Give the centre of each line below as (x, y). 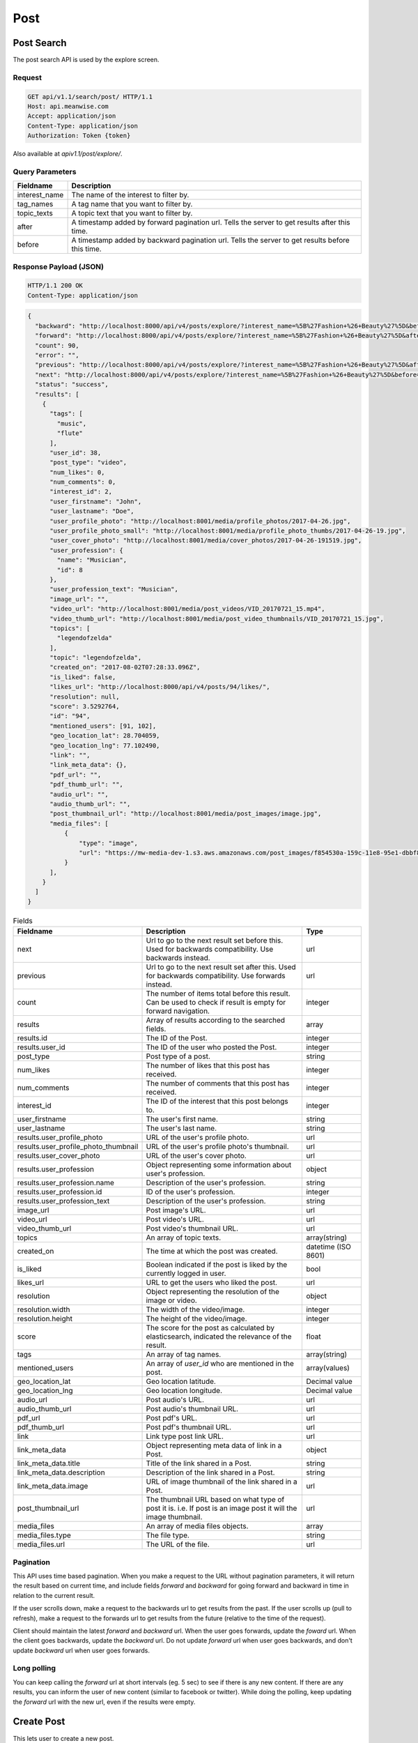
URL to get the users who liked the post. (212, 1283)
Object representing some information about (219, 1165)
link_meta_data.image (53, 1486)
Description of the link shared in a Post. (210, 1472)
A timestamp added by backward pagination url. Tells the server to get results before (210, 241)
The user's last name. (181, 1128)
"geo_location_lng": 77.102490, (105, 745)
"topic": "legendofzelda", (96, 658)
